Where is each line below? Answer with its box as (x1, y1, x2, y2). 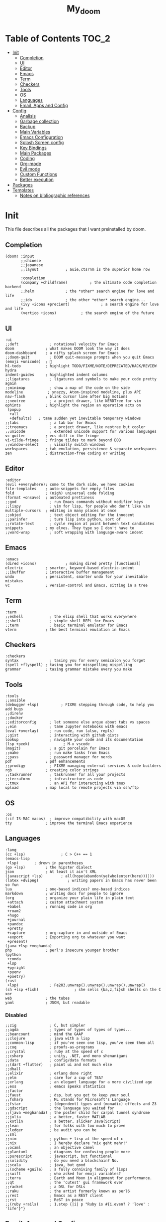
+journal (7, 917, 26, 922)
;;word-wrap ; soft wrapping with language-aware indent (5, 529, 143, 535)
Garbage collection (19, 118, 59, 124)
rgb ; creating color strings (5, 768, 99, 773)
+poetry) (7, 974, 26, 979)
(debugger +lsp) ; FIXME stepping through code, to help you (5, 702, 155, 707)
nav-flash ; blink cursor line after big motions (5, 394, 128, 399)
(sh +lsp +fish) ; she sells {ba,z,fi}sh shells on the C (5, 987, 162, 992)
